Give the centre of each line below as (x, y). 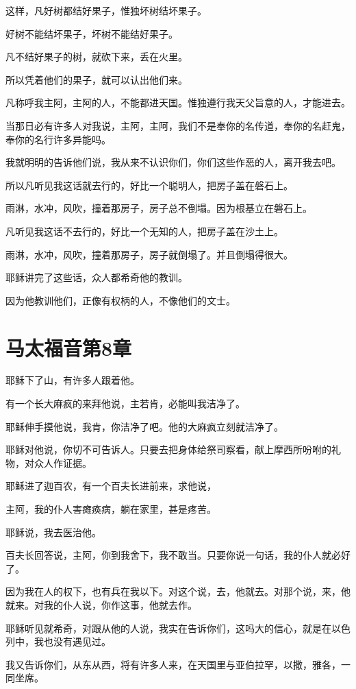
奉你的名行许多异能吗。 (58, 139)
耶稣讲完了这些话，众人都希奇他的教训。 (97, 277)
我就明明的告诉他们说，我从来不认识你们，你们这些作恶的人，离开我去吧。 (173, 162)
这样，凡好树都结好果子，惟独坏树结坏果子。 (106, 10)
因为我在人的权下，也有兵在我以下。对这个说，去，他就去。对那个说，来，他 (178, 591)
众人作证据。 (63, 462)
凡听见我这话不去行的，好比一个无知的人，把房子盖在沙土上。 (144, 231)
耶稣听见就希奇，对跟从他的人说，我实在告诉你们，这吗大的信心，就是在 (168, 628)
